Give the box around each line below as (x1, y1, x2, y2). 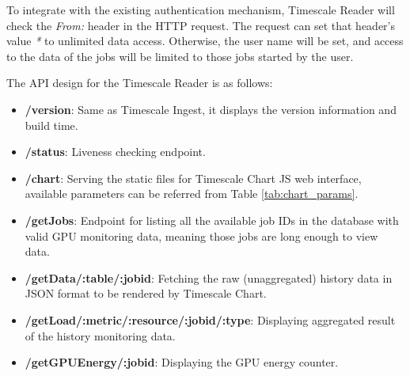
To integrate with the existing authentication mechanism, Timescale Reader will (6, 2, 395, 17)
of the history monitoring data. (25, 327, 176, 344)
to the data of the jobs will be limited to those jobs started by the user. (6, 47, 354, 64)
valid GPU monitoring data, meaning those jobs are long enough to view (25, 227, 378, 244)
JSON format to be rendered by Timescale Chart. (25, 285, 267, 302)
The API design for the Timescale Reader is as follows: (6, 74, 273, 91)
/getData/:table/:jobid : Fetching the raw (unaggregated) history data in (25, 269, 393, 286)
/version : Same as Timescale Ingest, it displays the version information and (25, 101, 397, 117)
